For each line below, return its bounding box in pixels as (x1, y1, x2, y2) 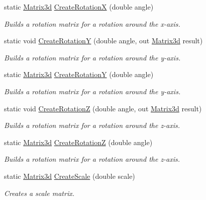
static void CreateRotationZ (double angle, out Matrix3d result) (4, 103, 202, 113)
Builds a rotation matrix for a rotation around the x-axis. (4, 18, 180, 29)
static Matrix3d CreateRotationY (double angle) (4, 69, 154, 80)
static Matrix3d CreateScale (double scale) (4, 170, 135, 181)
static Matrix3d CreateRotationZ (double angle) (4, 137, 153, 147)
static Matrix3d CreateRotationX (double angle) (4, 2, 154, 12)
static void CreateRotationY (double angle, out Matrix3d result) (4, 35, 203, 46)
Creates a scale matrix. (4, 187, 74, 198)
